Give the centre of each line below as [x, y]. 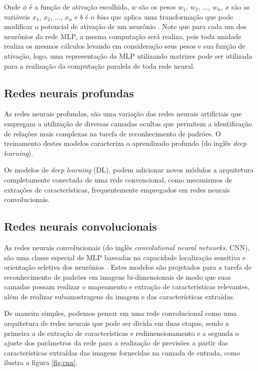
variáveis [17, 16]
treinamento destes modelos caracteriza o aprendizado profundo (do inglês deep [125, 143]
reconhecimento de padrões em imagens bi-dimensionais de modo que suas [117, 276]
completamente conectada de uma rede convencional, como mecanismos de [118, 179]
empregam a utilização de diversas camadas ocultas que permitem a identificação [128, 123]
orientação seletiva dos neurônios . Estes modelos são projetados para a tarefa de [128, 267]
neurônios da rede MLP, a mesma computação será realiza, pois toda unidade [123, 36]
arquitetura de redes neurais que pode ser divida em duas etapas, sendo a [116, 323]
